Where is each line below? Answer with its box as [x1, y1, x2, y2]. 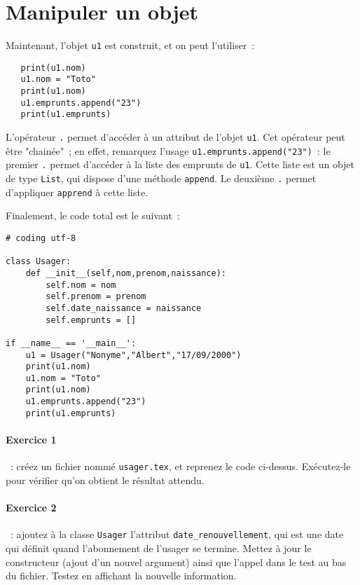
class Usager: [6, 256, 71, 267]
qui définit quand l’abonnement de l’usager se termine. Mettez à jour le [6, 540, 312, 555]
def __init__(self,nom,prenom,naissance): [25, 268, 226, 278]
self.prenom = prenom [46, 291, 146, 302]
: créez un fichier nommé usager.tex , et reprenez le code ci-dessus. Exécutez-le [10, 459, 351, 474]
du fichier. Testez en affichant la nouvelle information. [6, 568, 237, 583]
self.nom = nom [46, 280, 116, 290]
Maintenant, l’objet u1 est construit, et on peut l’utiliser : [6, 38, 255, 53]
